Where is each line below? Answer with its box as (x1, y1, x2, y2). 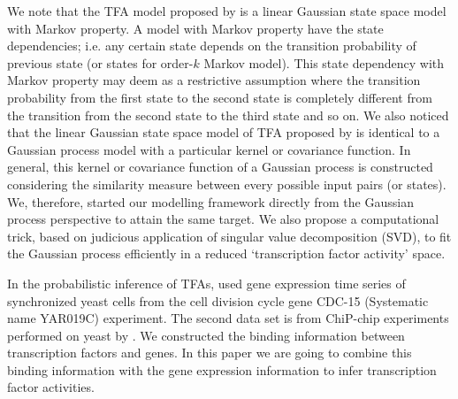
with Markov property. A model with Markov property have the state (7, 19, 384, 37)
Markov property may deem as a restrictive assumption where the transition (7, 71, 421, 89)
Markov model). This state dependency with (203, 53, 445, 72)
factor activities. (7, 378, 95, 396)
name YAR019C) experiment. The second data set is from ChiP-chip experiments (7, 309, 449, 327)
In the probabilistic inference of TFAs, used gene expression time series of (7, 273, 406, 292)
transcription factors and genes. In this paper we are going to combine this (7, 343, 412, 362)
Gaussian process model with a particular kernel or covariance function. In (7, 140, 411, 158)
